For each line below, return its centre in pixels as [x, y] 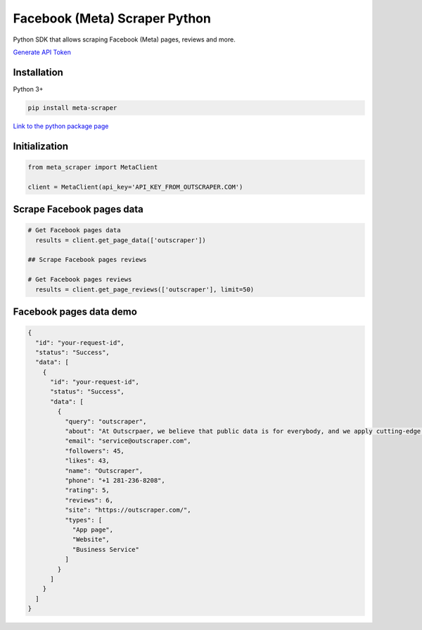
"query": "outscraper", [105, 421]
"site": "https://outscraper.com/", [128, 510]
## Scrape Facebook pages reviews [87, 260]
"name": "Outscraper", [104, 471]
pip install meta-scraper [72, 108]
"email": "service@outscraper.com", [128, 441]
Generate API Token [42, 52]
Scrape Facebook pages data [78, 209]
